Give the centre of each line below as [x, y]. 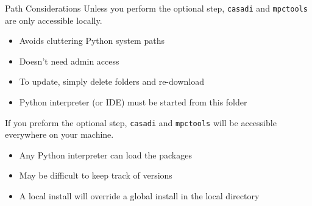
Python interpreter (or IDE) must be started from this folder [133, 102]
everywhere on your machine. [59, 134]
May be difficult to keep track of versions [96, 175]
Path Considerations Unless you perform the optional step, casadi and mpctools [156, 8]
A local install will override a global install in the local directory [139, 196]
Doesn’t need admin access [69, 61]
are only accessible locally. [54, 20]
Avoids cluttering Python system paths [92, 41]
